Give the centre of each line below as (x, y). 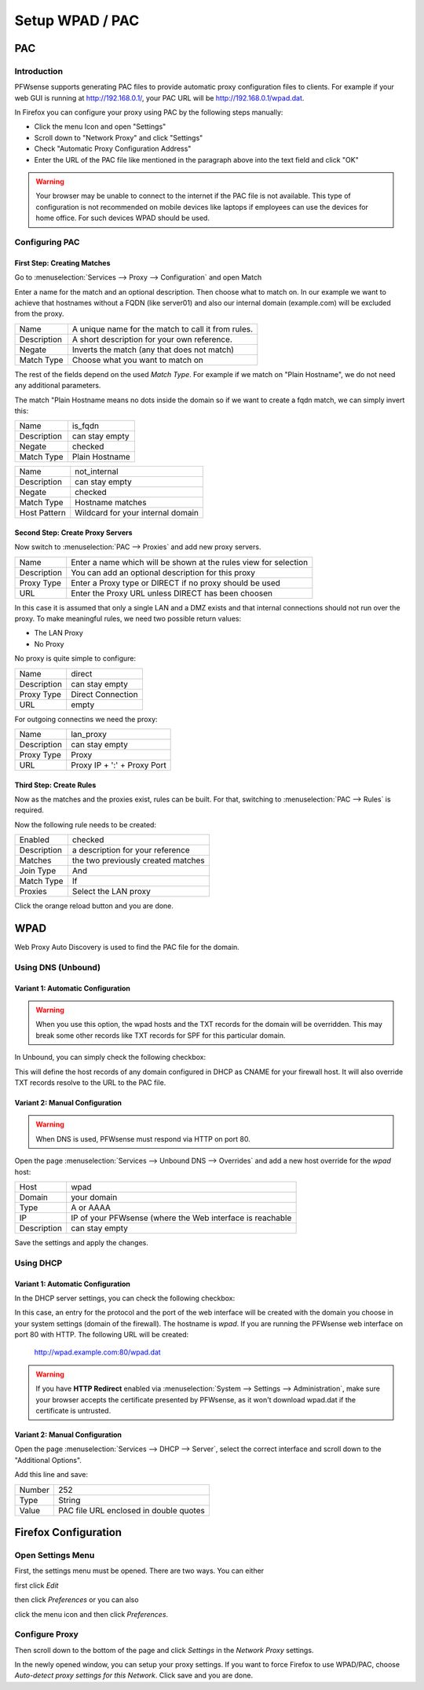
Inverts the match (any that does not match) (153, 350)
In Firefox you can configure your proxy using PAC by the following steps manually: (149, 112)
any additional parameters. (58, 386)
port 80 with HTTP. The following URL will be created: (102, 1335)
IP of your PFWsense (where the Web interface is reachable (181, 1218)
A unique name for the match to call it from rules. (163, 328)
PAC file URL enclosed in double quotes (132, 1510)
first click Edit (37, 1585)
